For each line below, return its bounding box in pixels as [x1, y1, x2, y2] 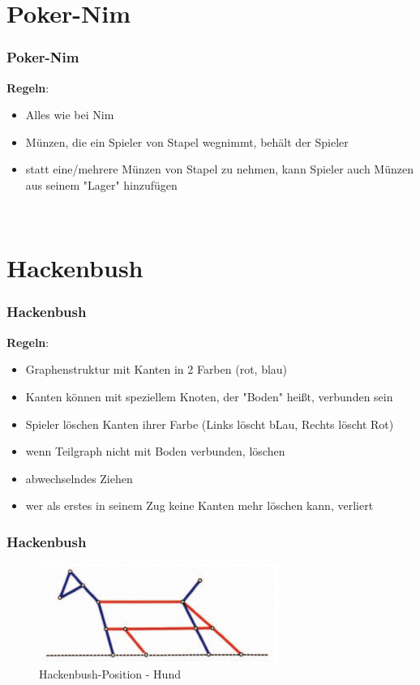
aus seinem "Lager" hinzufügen [25, 176, 178, 193]
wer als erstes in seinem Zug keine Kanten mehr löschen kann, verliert [25, 497, 374, 514]
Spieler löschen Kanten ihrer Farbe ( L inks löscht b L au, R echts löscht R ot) [25, 415, 394, 432]
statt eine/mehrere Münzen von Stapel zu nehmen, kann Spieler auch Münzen [25, 161, 414, 178]
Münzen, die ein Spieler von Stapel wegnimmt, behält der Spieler [25, 133, 349, 150]
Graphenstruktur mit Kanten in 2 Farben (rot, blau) [25, 361, 288, 378]
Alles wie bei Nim [25, 106, 114, 123]
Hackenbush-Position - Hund [39, 666, 181, 683]
